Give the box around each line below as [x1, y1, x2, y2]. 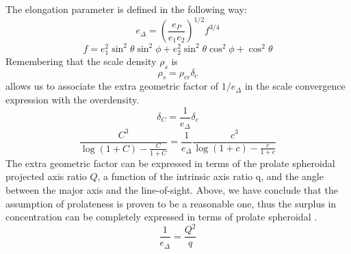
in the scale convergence [244, 79, 346, 93]
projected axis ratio [5, 169, 87, 183]
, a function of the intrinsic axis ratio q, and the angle [97, 169, 324, 183]
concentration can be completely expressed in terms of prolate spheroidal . [5, 209, 317, 224]
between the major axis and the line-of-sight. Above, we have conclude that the [5, 182, 338, 196]
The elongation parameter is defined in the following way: [5, 2, 247, 16]
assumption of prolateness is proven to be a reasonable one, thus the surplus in [5, 196, 337, 210]
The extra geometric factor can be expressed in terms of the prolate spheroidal [5, 155, 335, 170]
